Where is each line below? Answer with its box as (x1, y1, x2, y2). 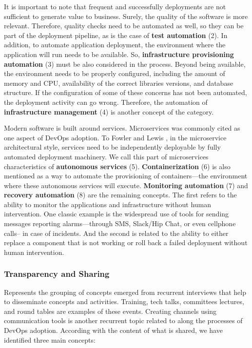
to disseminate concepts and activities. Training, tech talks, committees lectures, (4, 296, 244, 307)
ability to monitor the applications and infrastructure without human (4, 199, 212, 209)
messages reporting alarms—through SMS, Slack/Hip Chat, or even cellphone (4, 218, 236, 229)
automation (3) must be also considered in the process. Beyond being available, (4, 58, 246, 69)
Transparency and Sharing (4, 268, 110, 280)
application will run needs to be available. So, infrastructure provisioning (4, 49, 234, 59)
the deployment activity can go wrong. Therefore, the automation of (4, 97, 208, 107)
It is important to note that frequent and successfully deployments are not (4, 1, 226, 11)
